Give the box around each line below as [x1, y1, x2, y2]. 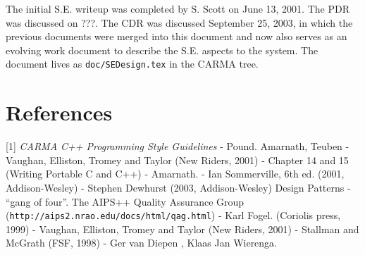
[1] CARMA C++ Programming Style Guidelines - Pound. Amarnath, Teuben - [6, 139, 349, 154]
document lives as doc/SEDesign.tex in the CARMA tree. [6, 56, 259, 71]
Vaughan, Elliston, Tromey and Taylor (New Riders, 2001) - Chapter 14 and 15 [6, 152, 349, 167]
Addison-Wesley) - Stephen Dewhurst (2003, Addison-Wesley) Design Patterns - [6, 180, 351, 194]
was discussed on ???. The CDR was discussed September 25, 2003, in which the [6, 15, 353, 30]
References [6, 98, 113, 127]
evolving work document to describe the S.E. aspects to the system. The [6, 42, 318, 57]
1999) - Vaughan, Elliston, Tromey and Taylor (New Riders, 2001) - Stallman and [6, 221, 359, 236]
